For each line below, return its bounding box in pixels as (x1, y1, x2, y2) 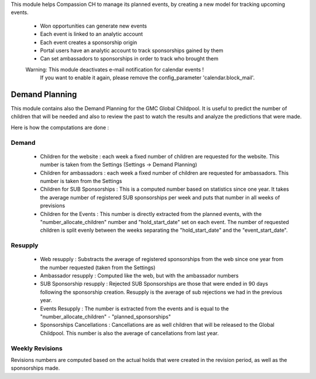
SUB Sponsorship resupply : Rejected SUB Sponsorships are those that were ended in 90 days (40, 280, 269, 287)
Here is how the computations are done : (11, 124, 109, 131)
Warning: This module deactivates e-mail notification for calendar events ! (25, 66, 204, 73)
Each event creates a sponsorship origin (40, 39, 138, 46)
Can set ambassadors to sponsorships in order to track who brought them (40, 55, 219, 62)
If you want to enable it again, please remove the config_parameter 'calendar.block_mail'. (40, 74, 255, 82)
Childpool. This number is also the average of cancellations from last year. (40, 329, 219, 337)
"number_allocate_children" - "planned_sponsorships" (40, 313, 171, 320)
